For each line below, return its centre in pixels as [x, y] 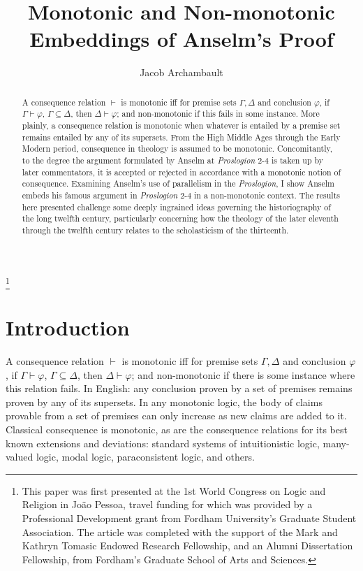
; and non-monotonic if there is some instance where [243, 374]
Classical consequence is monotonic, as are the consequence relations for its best [177, 429]
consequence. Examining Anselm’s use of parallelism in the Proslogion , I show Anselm [178, 183]
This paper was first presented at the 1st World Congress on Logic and [174, 490]
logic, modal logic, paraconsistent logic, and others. [145, 457]
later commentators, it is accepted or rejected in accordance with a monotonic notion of [181, 172]
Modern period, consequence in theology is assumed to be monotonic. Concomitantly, [177, 149]
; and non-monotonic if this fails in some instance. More [218, 114]
